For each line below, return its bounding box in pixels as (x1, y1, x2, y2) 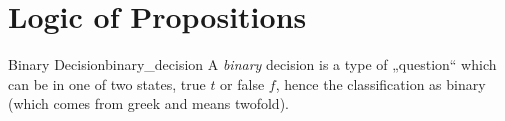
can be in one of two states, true (8, 73, 206, 94)
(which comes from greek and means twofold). (8, 93, 289, 114)
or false (220, 73, 265, 94)
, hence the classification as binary (275, 73, 486, 94)
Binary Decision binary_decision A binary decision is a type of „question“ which (8, 54, 497, 75)
